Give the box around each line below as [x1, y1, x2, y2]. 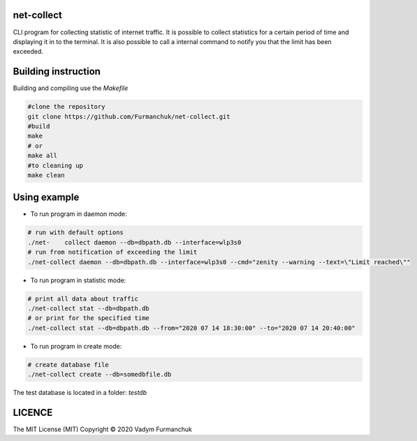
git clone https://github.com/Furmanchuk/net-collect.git [27, 113, 231, 120]
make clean [27, 171, 65, 179]
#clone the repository [27, 103, 105, 111]
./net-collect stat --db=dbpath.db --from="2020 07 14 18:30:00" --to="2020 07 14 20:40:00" [27, 324, 356, 332]
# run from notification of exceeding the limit [27, 248, 198, 256]
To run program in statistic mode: [30, 276, 126, 284]
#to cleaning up [27, 161, 84, 169]
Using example [13, 191, 80, 203]
